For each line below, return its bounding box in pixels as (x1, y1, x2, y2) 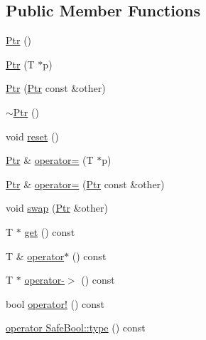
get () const (24, 224, 75, 239)
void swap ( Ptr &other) (6, 200, 108, 215)
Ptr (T (6, 56, 35, 71)
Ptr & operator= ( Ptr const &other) (6, 176, 165, 191)
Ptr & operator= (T (6, 153, 94, 168)
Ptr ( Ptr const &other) (6, 81, 106, 96)
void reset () (6, 128, 59, 143)
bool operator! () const (6, 296, 105, 311)
